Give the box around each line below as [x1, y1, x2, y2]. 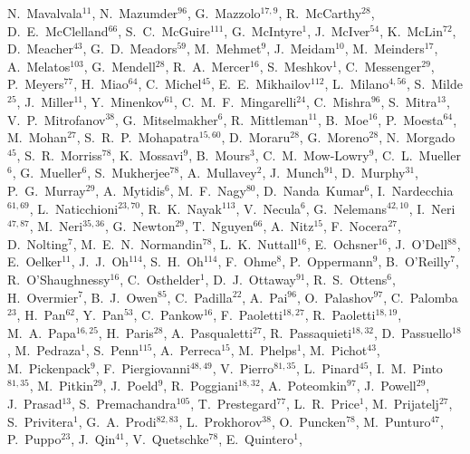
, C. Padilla [167, 287, 233, 306]
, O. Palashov [296, 287, 374, 306]
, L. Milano [324, 74, 389, 93]
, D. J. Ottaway [205, 269, 296, 288]
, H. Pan [16, 305, 66, 324]
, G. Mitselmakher [114, 110, 218, 129]
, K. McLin [379, 21, 444, 40]
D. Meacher [7, 39, 73, 58]
